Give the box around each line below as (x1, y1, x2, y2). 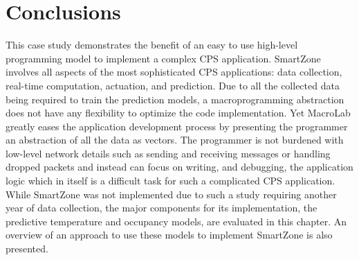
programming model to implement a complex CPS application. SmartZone (6, 51, 321, 65)
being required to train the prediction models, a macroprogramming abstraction (6, 92, 344, 106)
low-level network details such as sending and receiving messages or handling (6, 146, 331, 160)
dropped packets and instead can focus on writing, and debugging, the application (6, 159, 353, 174)
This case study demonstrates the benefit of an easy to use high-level (6, 37, 298, 52)
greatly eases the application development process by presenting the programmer (6, 119, 348, 133)
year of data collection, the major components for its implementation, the (6, 200, 317, 215)
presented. (6, 241, 48, 256)
